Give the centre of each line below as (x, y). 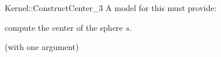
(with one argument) (42, 47)
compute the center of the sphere (64, 27)
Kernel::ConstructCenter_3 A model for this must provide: (111, 8)
